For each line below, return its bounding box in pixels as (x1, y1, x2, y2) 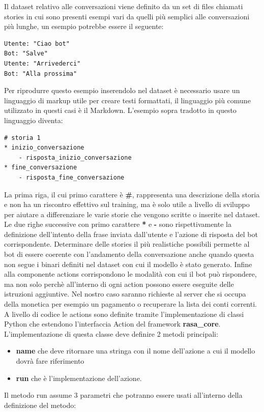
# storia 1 (4, 134, 41, 141)
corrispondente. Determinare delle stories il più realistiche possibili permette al (4, 239, 250, 249)
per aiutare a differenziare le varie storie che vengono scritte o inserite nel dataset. (4, 209, 260, 219)
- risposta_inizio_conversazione (18, 154, 132, 161)
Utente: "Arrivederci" (4, 60, 81, 67)
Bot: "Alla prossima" (4, 70, 77, 77)
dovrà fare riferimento (16, 356, 84, 366)
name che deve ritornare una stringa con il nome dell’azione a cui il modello (16, 345, 255, 356)
